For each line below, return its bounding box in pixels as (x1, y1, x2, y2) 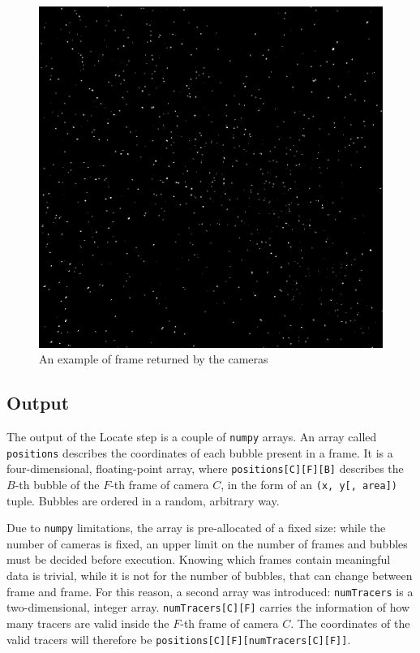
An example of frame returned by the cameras (39, 350, 268, 367)
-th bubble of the (15, 475, 100, 492)
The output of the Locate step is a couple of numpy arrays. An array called (6, 428, 377, 445)
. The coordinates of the (290, 614, 410, 631)
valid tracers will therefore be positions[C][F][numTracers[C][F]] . (6, 630, 351, 647)
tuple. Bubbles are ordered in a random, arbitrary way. (6, 492, 280, 509)
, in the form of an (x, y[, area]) (221, 475, 397, 492)
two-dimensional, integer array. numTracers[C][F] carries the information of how (6, 599, 410, 616)
